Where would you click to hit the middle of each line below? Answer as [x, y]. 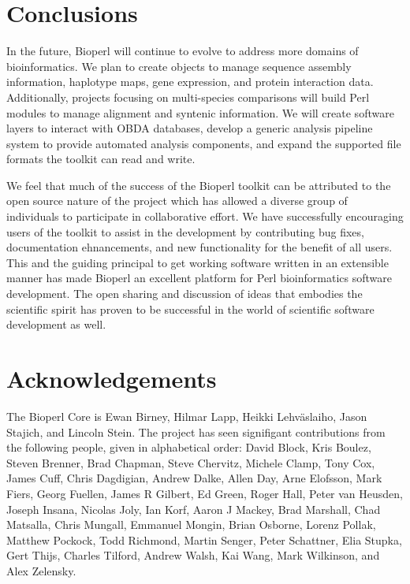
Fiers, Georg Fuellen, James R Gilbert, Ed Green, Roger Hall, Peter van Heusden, [205, 493]
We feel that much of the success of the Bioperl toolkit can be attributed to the [199, 185]
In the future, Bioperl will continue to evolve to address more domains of [183, 51]
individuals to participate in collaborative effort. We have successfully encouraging [205, 216]
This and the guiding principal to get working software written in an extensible [198, 262]
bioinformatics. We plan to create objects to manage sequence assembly [179, 66]
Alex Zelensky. [41, 570]
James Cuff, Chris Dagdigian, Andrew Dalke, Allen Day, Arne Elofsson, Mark [194, 478]
